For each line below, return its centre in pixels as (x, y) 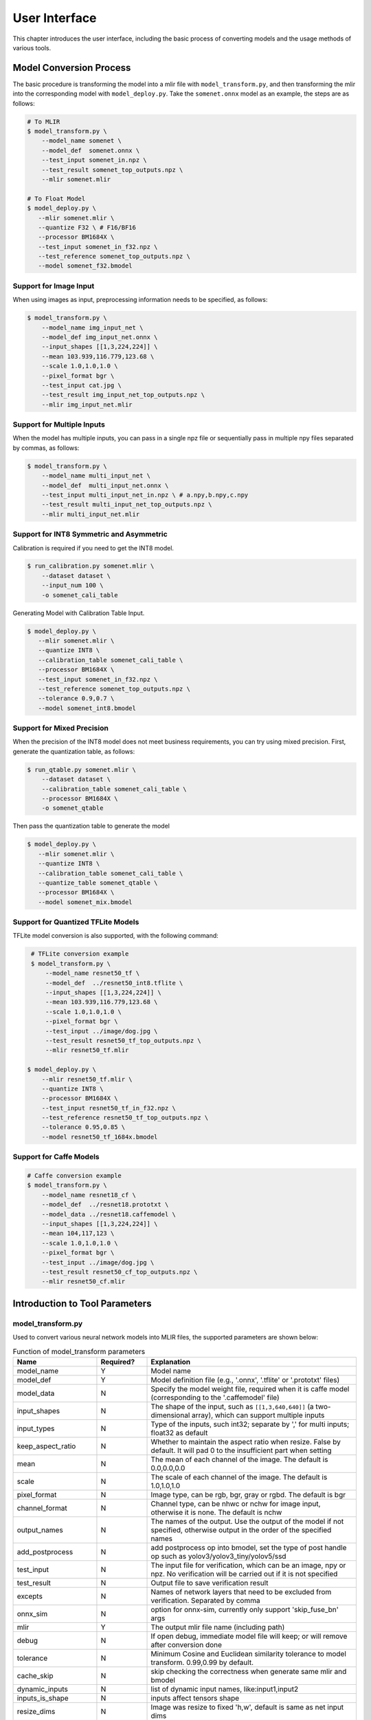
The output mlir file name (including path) (218, 1627)
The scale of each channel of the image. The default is (239, 1477)
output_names (40, 1529)
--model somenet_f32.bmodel (86, 266)
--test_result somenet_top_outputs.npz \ (112, 170)
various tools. (32, 47)
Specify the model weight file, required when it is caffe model (250, 1388)
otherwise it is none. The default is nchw (216, 1512)
